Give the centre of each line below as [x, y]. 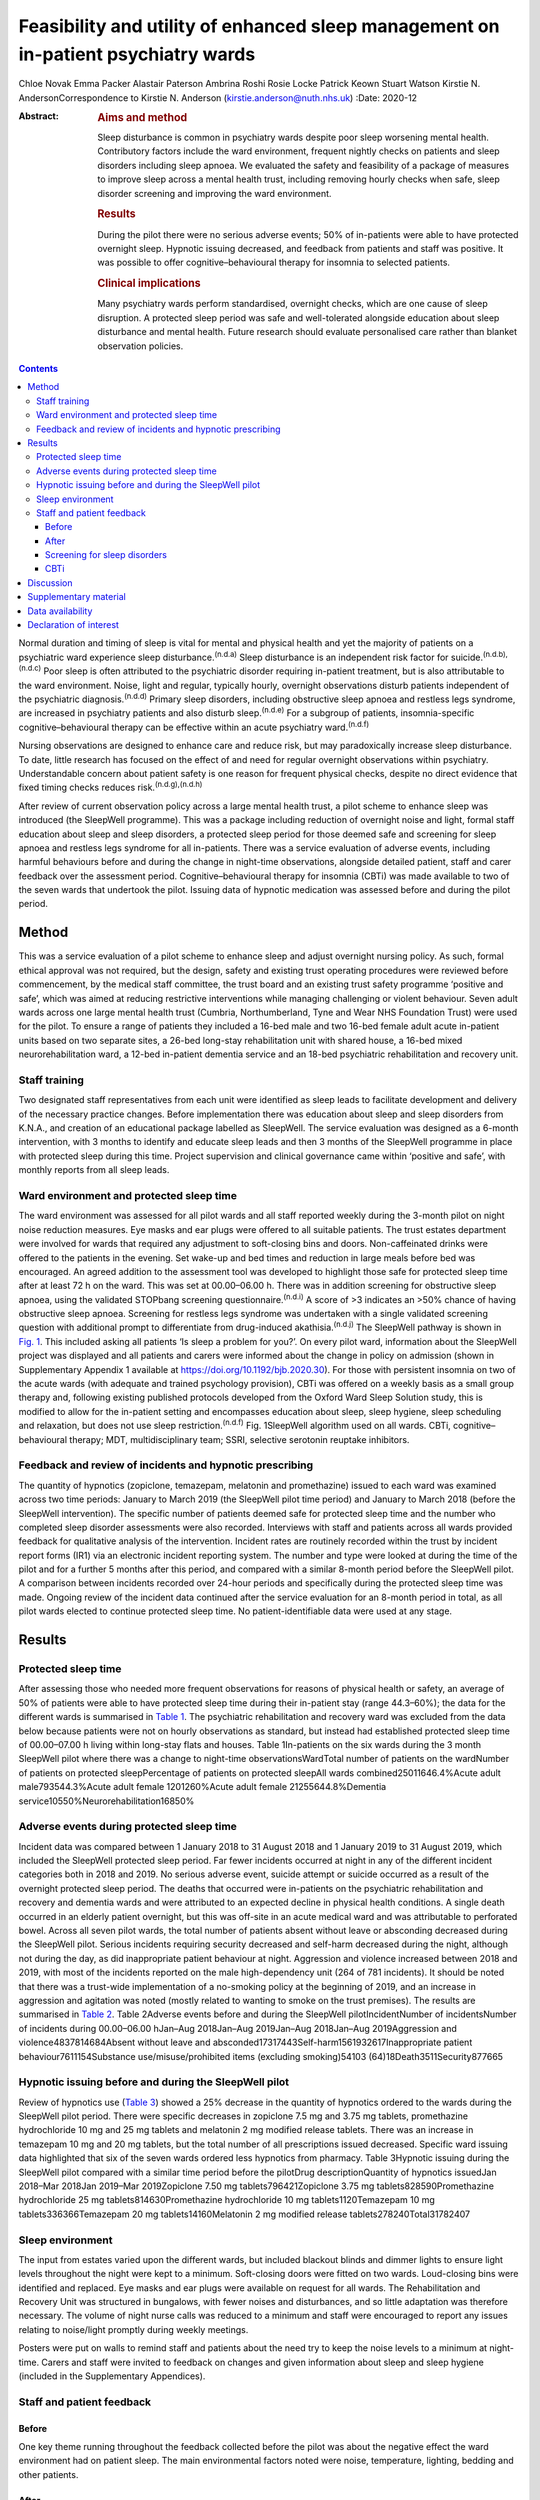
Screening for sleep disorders [106, 555]
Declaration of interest [73, 625]
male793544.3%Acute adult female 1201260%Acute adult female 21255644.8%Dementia [202, 1787]
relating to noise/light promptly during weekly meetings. [133, 2329]
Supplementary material [77, 597]
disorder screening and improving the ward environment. [214, 193]
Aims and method [142, 118]
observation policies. [140, 346]
